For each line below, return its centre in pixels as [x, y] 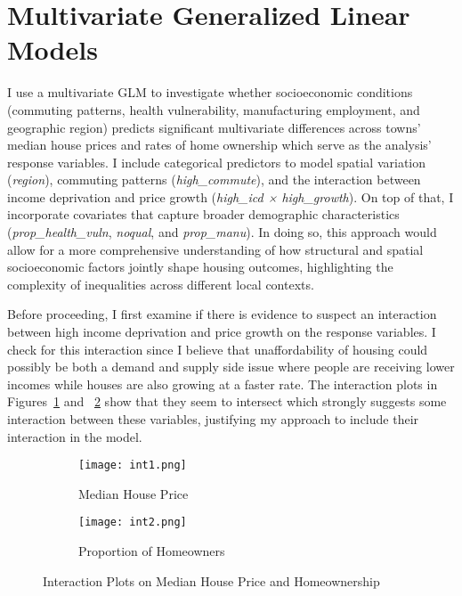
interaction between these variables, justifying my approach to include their [213, 419]
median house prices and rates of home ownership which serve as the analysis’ [219, 145]
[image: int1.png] [133, 465]
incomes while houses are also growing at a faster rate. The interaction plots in [223, 384]
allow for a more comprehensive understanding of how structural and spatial [215, 249]
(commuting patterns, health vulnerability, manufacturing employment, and [214, 109]
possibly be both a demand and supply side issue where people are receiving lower [231, 367]
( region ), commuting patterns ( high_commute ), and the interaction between [214, 180]
